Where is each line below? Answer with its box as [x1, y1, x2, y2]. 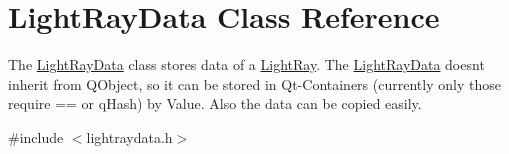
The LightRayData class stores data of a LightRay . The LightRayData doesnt [8, 54, 485, 75]
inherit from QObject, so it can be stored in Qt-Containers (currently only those [8, 73, 501, 94]
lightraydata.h [86, 126, 173, 147]
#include [8, 126, 64, 147]
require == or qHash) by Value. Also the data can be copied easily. [8, 93, 422, 114]
